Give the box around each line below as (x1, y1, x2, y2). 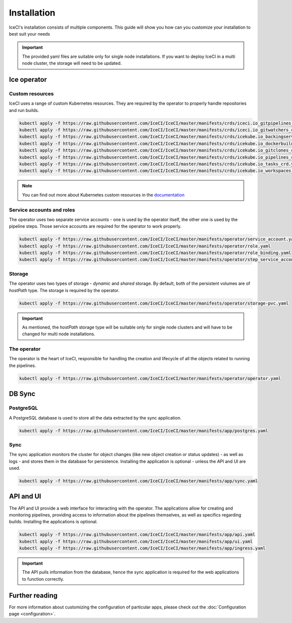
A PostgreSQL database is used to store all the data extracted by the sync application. (9, 415, 182, 421)
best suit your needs (9, 31, 51, 37)
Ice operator (9, 75, 47, 84)
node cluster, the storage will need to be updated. (22, 60, 122, 66)
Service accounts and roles (9, 206, 75, 213)
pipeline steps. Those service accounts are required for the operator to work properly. (9, 223, 182, 229)
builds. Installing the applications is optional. (9, 519, 98, 525)
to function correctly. (22, 576, 64, 582)
